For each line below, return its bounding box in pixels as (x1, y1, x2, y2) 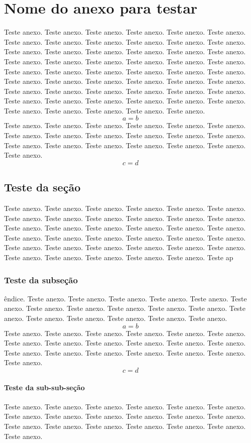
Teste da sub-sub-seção (4, 382, 85, 392)
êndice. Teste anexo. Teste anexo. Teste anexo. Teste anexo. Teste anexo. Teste (4, 293, 247, 303)
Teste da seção (4, 179, 81, 195)
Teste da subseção (4, 273, 78, 286)
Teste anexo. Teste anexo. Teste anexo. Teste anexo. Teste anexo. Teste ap (4, 252, 233, 263)
